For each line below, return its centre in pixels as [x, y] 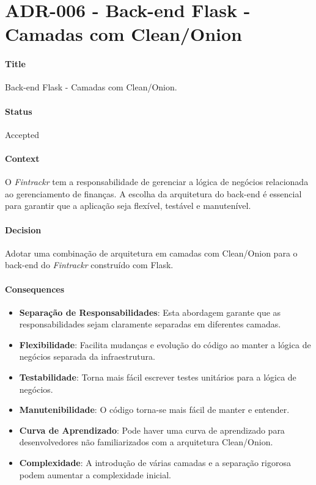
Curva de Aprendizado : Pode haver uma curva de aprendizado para [152, 430]
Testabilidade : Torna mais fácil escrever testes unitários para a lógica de [158, 377]
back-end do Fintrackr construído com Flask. [89, 265]
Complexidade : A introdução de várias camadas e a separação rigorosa [155, 463]
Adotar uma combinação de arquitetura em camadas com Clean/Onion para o [151, 253]
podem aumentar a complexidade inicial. [95, 474]
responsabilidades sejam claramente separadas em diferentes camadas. [150, 324]
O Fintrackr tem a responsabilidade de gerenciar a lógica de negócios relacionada [157, 182]
